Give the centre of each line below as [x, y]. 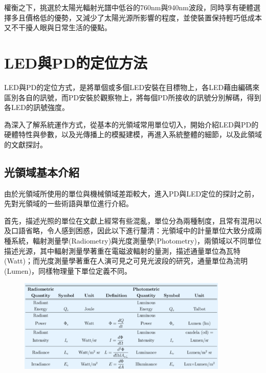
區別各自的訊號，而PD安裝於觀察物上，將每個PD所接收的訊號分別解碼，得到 [133, 97]
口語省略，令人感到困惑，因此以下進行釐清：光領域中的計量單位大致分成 [133, 231]
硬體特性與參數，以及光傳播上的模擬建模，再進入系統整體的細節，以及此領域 [133, 134]
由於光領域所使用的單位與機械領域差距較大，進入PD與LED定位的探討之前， [131, 193]
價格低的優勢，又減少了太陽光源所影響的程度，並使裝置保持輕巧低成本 [143, 17]
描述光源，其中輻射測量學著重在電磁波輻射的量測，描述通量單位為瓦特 [122, 250]
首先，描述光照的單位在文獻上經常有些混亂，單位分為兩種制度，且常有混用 [129, 220]
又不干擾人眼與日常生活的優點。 [58, 27]
